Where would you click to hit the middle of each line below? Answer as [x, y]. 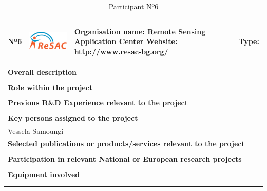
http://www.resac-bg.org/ [121, 51]
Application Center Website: [126, 41]
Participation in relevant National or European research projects [125, 158]
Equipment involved [44, 174]
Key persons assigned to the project [73, 118]
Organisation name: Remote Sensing [140, 31]
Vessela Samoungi [36, 130]
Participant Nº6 [133, 6]
